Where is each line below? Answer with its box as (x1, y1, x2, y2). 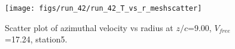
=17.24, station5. (5, 33, 68, 45)
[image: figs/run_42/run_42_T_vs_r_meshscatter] (5, 4, 202, 13)
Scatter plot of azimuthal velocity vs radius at (5, 21, 173, 33)
